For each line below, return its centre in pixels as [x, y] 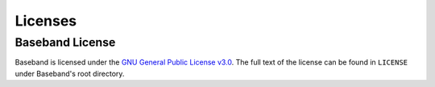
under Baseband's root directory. [70, 73]
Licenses [46, 21]
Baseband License [65, 42]
